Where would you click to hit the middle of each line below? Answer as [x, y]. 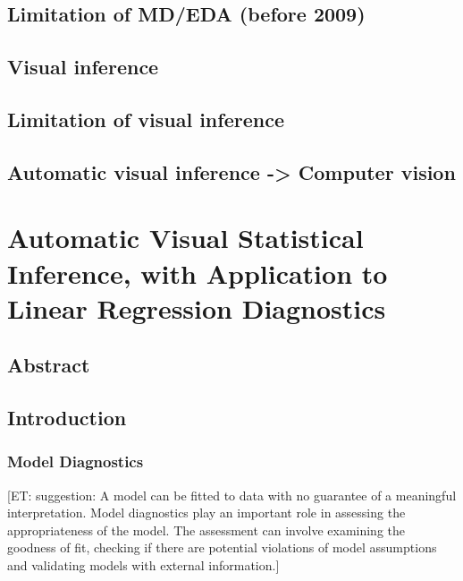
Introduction [67, 418]
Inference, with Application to [198, 273]
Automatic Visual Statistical [185, 238]
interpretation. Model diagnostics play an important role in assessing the [206, 513]
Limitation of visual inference [146, 119]
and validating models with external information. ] [143, 565]
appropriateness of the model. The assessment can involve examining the [206, 530]
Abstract [49, 365]
